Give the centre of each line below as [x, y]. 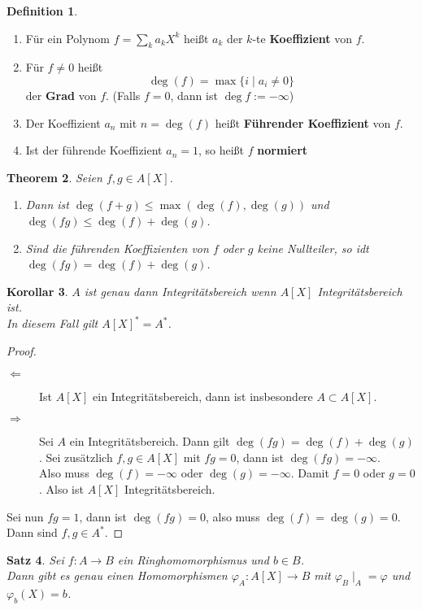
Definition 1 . [42, 11]
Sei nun [25, 516]
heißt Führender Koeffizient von [303, 122]
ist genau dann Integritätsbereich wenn [180, 291]
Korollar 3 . [37, 291]
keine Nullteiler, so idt [313, 248]
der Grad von [61, 95]
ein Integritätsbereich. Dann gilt [150, 441]
